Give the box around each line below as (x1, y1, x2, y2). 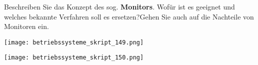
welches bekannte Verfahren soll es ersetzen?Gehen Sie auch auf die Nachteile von (4, 11, 254, 21)
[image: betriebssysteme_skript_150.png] (4, 54, 144, 61)
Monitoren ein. (4, 21, 49, 31)
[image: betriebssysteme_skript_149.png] (4, 38, 144, 46)
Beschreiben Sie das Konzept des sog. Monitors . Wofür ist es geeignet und (4, 1, 235, 11)
